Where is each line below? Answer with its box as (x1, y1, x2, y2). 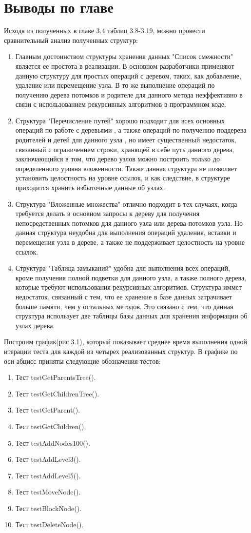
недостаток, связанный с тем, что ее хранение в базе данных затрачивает (15, 291, 232, 301)
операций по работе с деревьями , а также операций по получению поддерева (15, 125, 247, 135)
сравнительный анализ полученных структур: (4, 35, 138, 45)
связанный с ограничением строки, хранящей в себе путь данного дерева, (15, 144, 234, 154)
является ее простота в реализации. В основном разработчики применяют (15, 60, 234, 71)
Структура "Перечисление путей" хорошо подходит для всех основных (15, 115, 225, 125)
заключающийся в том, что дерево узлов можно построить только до (15, 154, 220, 164)
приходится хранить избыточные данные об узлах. (15, 182, 165, 193)
